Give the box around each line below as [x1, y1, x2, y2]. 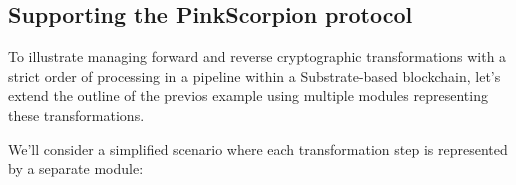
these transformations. [8, 104, 145, 125]
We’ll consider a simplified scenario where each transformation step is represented [8, 138, 508, 159]
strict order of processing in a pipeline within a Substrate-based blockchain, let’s [8, 65, 501, 86]
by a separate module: [8, 158, 144, 179]
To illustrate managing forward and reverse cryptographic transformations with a [8, 46, 507, 67]
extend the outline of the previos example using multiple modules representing [8, 85, 488, 106]
